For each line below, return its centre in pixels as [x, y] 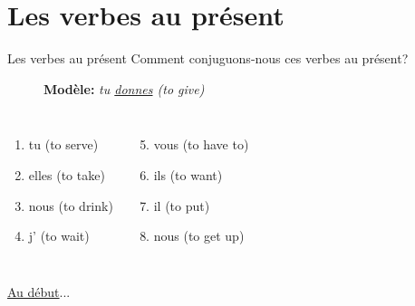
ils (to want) [188, 174]
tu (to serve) [63, 144]
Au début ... [39, 291]
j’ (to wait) [59, 236]
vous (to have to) [201, 144]
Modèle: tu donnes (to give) [124, 88]
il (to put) [182, 205]
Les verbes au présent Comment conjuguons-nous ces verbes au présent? [208, 58]
